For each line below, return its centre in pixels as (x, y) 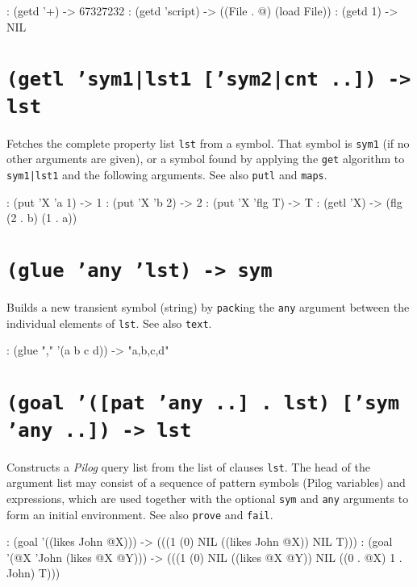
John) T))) (33, 573)
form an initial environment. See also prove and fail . (140, 514)
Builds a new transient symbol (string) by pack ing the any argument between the (208, 307)
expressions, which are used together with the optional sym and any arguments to (208, 498)
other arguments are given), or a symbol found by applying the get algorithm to (206, 159)
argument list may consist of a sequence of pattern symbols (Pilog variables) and (206, 482)
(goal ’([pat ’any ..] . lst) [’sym (203, 403)
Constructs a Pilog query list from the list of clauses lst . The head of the (188, 466)
